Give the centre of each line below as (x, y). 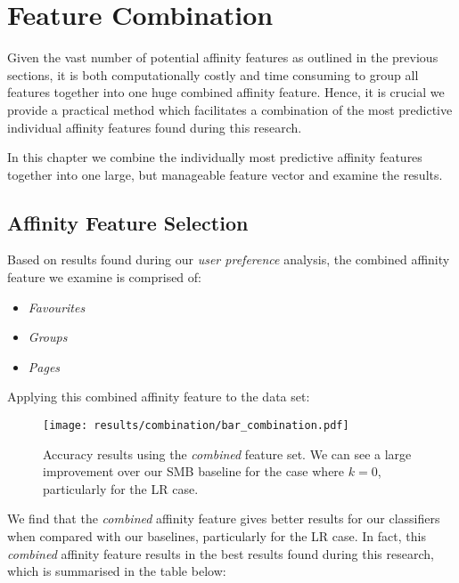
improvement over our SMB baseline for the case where (194, 471)
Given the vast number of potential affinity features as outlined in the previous (223, 57)
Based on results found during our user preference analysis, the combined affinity (229, 259)
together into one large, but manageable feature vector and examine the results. (225, 174)
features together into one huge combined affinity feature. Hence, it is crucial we (226, 92)
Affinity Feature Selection (128, 222)
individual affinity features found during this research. (155, 127)
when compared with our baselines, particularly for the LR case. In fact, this (217, 536)
